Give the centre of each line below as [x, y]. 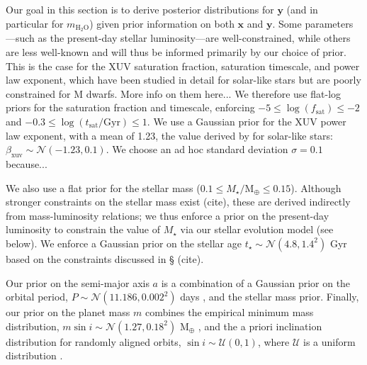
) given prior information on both [162, 23]
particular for [35, 23]
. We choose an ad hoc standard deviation [197, 149]
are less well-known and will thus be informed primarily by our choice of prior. [176, 52]
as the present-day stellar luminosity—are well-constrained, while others [194, 38]
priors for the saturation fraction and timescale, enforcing [130, 107]
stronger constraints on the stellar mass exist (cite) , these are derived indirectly [178, 202]
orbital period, [37, 297]
